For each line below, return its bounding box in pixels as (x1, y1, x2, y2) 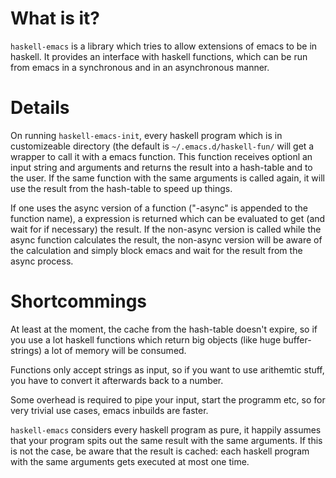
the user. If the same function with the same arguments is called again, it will (10, 172, 326, 184)
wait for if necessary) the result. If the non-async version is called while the (10, 223, 322, 235)
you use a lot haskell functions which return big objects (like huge (10, 333, 282, 346)
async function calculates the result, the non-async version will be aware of (10, 233, 323, 246)
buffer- (283, 333, 312, 346)
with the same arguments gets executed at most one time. (10, 455, 250, 467)
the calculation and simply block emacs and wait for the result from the (10, 244, 303, 256)
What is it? (10, 7, 101, 30)
